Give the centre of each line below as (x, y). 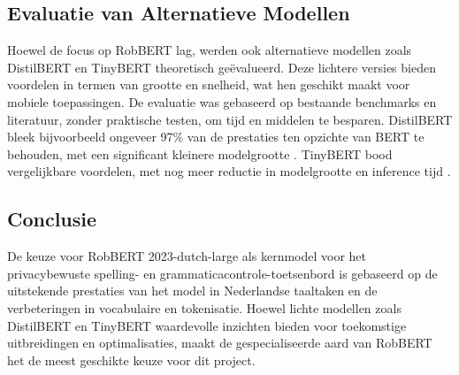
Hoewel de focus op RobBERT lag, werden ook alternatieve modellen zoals (210, 50)
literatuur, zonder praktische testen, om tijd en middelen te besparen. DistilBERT (230, 119)
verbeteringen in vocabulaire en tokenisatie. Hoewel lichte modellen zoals (204, 307)
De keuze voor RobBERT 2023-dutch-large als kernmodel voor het (187, 256)
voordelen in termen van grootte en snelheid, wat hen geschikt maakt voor (209, 84)
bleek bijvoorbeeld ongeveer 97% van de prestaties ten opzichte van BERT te (216, 137)
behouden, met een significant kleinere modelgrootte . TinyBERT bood (200, 153)
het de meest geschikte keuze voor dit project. (131, 360)
